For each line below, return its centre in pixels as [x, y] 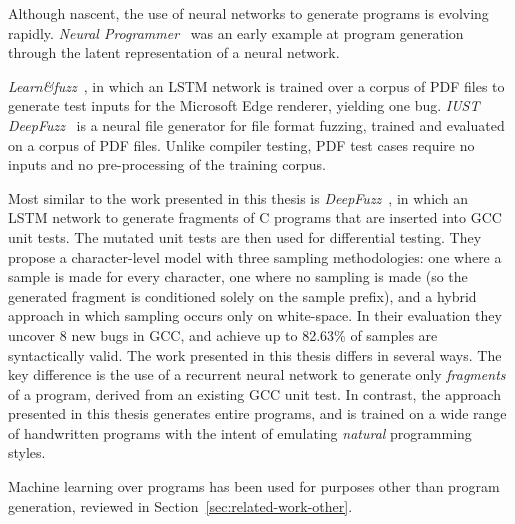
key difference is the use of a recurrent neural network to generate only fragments [257, 374]
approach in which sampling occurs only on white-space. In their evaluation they [255, 315]
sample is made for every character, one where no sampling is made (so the [238, 276]
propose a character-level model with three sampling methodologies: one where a [255, 256]
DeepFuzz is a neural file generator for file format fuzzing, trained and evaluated [256, 124]
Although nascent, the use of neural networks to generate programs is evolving [248, 13]
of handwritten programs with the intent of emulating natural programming [240, 432]
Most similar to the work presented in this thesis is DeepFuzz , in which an [238, 197]
